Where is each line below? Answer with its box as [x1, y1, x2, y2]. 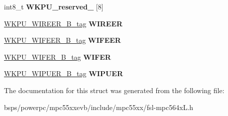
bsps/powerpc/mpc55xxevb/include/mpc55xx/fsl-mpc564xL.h [4, 102, 194, 112]
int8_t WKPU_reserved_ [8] [4, 1, 104, 11]
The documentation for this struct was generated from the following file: [4, 85, 225, 95]
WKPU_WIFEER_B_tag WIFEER [4, 35, 121, 45]
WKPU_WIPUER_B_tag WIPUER [4, 68, 123, 79]
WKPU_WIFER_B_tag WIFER [4, 51, 111, 62]
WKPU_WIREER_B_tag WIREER [4, 18, 123, 28]
